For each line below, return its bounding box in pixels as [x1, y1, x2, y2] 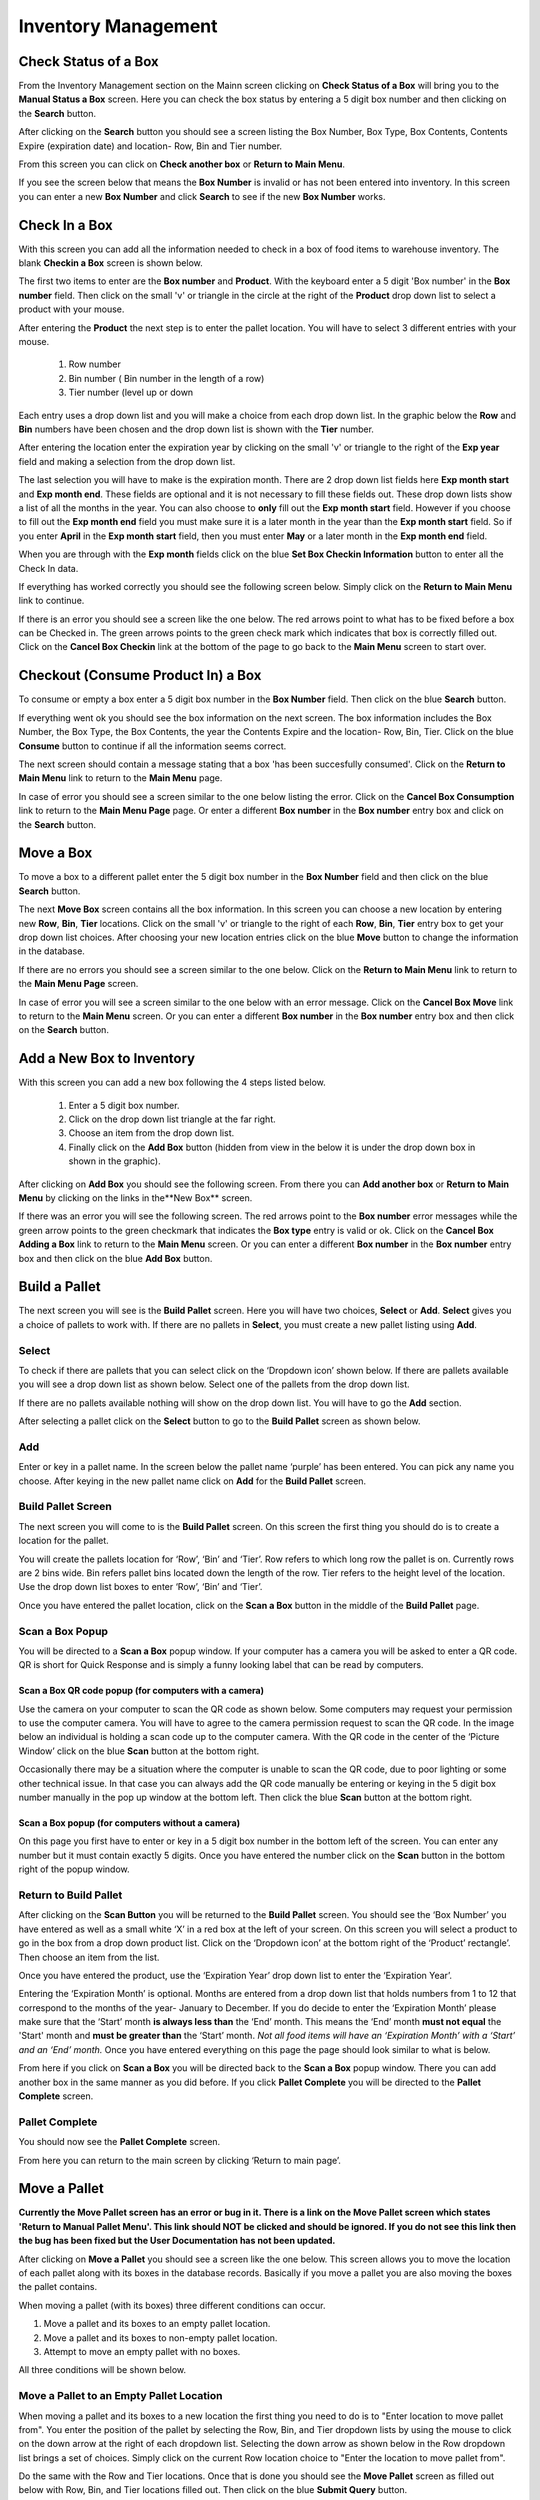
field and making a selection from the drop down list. [18, 455, 236, 467]
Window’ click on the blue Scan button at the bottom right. [18, 1745, 260, 1757]
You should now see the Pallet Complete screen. [18, 2136, 221, 2148]
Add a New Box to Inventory [18, 1050, 196, 1067]
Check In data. [18, 562, 79, 574]
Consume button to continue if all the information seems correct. [18, 740, 287, 752]
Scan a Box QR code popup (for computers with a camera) [18, 1685, 265, 1697]
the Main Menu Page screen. [18, 978, 139, 990]
